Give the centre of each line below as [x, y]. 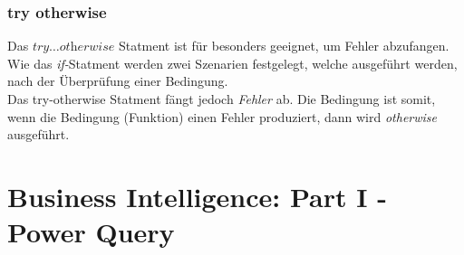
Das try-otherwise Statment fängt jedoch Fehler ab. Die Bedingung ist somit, [222, 99]
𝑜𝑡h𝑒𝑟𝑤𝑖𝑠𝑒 [87, 47]
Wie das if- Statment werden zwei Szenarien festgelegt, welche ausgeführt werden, [232, 63]
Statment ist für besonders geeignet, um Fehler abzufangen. [284, 46]
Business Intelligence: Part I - [197, 196]
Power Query [91, 232]
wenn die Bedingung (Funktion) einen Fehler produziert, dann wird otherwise [222, 116]
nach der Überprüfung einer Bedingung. [118, 81]
